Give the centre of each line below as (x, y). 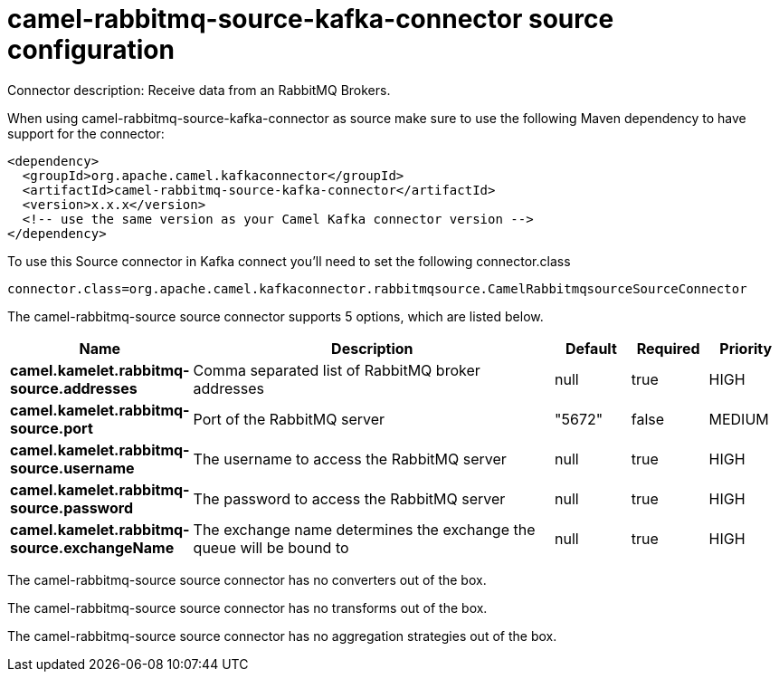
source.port (52, 428)
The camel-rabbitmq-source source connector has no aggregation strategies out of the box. (282, 636)
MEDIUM (739, 419)
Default (591, 348)
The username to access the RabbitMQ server (350, 459)
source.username (72, 468)
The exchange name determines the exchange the (364, 529)
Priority (746, 348)
